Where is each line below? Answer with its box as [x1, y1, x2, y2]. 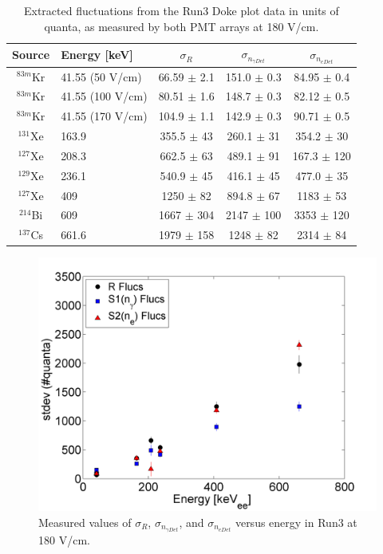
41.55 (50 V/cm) [61, 68, 142, 84]
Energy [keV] [61, 46, 133, 63]
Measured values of [38, 513, 132, 530]
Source [12, 46, 50, 63]
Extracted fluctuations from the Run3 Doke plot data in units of [24, 2, 339, 18]
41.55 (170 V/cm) [61, 108, 148, 124]
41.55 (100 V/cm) [61, 88, 148, 104]
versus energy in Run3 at [235, 513, 357, 530]
